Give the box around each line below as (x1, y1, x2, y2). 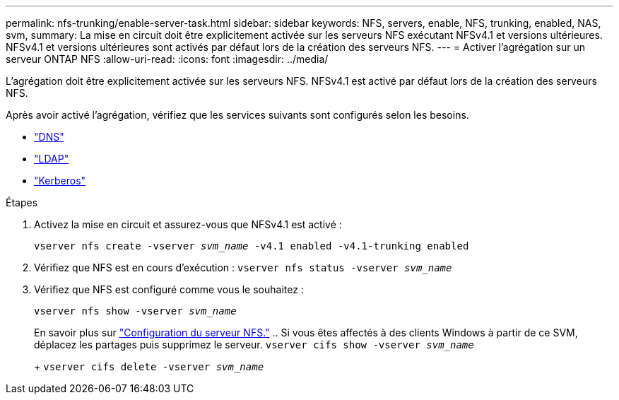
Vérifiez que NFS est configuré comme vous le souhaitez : (34, 283, 304, 295)
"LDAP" (34, 153, 69, 165)
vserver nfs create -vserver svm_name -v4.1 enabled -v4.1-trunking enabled (34, 240, 469, 252)
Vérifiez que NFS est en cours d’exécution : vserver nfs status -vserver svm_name (34, 261, 452, 273)
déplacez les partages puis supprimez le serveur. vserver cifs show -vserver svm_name (34, 339, 474, 351)
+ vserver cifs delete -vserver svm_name (34, 360, 264, 372)
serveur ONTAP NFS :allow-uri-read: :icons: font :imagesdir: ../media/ (6, 53, 329, 65)
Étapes (6, 196, 38, 208)
